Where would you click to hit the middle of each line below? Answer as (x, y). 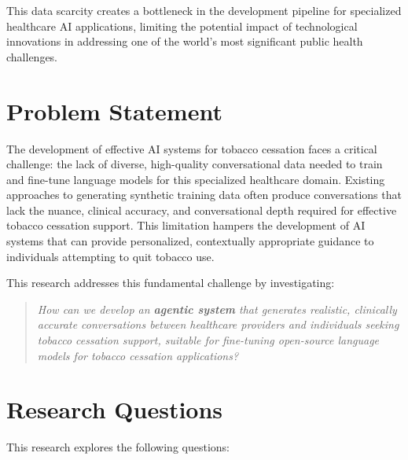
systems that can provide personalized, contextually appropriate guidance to (190, 241)
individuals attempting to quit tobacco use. (110, 256)
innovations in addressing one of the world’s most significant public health (185, 41)
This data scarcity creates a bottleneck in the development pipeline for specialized (204, 10)
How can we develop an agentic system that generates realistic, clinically (217, 309)
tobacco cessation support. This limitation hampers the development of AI (186, 225)
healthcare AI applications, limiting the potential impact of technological (182, 26)
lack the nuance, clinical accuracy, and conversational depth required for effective (202, 210)
